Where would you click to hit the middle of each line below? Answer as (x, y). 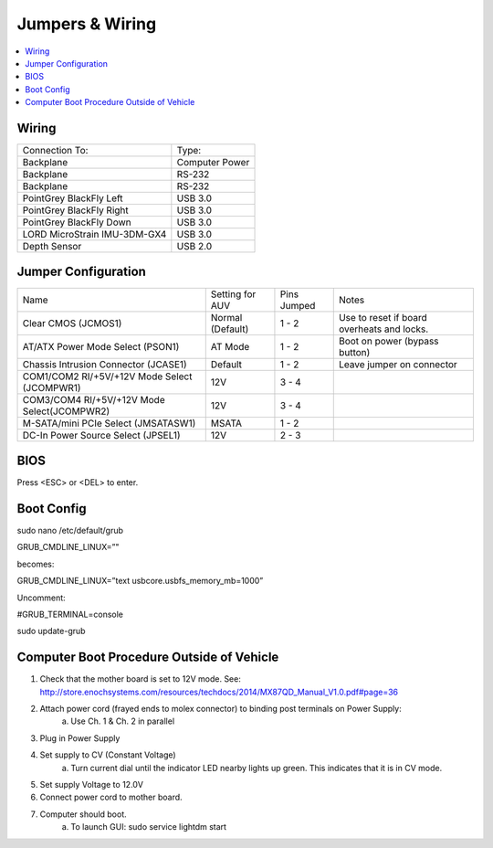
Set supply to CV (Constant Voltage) (108, 755)
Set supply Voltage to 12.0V (91, 784)
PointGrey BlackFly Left (73, 198)
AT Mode (230, 346)
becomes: (36, 564)
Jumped (298, 305)
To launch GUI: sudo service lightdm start (149, 827)
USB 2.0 (194, 247)
